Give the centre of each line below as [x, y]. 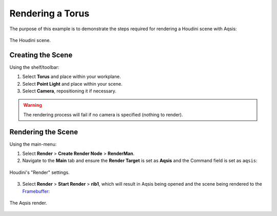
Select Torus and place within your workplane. [72, 76]
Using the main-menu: [33, 144]
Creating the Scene [41, 55]
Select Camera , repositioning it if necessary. [69, 91]
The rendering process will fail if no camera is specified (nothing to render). [103, 114]
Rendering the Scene [44, 132]
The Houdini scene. [30, 40]
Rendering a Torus [50, 13]
